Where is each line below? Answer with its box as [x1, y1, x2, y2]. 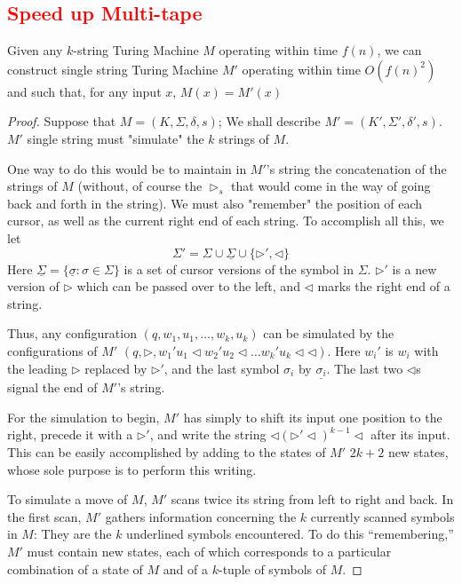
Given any [7, 41, 63, 59]
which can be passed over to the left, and [76, 277, 300, 296]
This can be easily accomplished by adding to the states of [7, 442, 326, 461]
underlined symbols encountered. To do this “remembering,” [126, 525, 454, 543]
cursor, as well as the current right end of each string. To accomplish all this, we [7, 211, 444, 230]
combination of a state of [7, 559, 143, 578]
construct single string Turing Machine [7, 59, 219, 78]
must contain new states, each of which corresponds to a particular [27, 541, 392, 560]
